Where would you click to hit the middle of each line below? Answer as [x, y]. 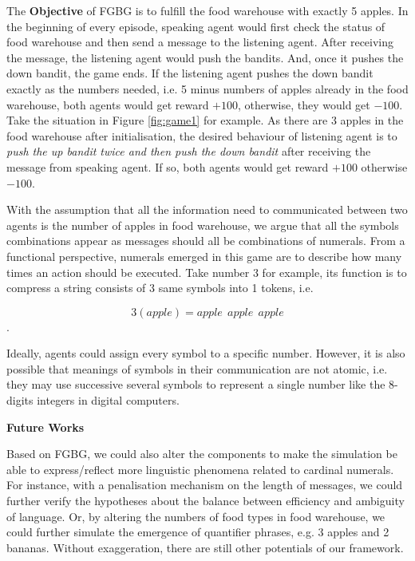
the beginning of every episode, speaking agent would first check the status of [196, 26]
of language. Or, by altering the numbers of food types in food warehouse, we [196, 516]
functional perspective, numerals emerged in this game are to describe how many [204, 256]
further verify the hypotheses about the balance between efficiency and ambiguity [206, 501]
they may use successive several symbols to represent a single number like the [196, 384]
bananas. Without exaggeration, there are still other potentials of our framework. [205, 547]
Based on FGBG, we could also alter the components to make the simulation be [202, 454]
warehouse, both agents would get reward [108, 104]
